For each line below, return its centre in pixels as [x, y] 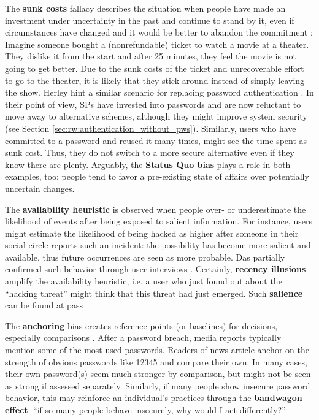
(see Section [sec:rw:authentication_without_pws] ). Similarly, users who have [151, 128]
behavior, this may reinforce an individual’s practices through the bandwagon [154, 398]
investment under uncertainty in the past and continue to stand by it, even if [150, 20]
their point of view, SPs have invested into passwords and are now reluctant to [153, 104]
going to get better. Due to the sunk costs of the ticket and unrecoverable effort [155, 68]
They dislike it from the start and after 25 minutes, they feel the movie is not [151, 56]
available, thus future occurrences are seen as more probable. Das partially [145, 257]
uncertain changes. [40, 188]
